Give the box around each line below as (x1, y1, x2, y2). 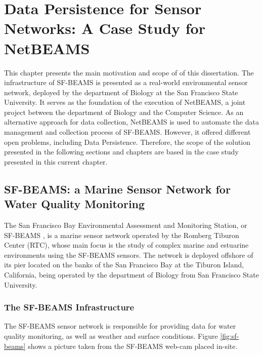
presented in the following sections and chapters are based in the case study (4, 146, 239, 157)
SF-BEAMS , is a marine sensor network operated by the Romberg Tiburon (4, 229, 239, 240)
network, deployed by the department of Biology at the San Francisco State (4, 87, 238, 97)
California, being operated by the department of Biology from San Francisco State (4, 269, 259, 280)
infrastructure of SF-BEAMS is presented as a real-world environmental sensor (4, 77, 248, 88)
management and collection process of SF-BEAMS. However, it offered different (4, 127, 251, 137)
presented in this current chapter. (4, 156, 108, 167)
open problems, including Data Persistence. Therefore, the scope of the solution (4, 136, 251, 147)
